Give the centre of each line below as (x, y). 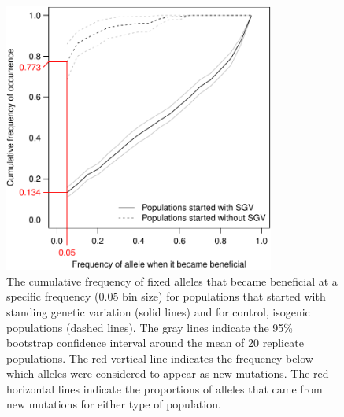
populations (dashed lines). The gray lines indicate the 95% (150, 327)
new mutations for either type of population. (114, 404)
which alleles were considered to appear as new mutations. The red (168, 373)
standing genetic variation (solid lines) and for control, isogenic (158, 311)
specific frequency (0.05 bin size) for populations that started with (166, 296)
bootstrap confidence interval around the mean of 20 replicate (155, 343)
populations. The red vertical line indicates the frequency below (160, 358)
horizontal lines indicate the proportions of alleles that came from (165, 388)
